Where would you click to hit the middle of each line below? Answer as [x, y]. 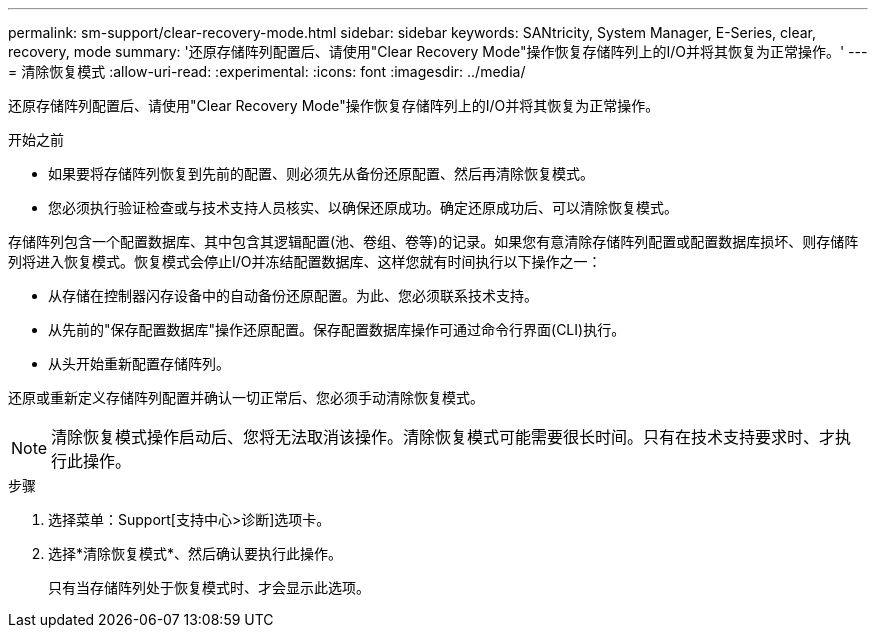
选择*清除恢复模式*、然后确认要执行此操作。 [195, 553]
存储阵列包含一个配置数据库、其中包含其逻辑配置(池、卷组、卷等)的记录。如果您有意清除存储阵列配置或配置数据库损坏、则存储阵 [433, 241]
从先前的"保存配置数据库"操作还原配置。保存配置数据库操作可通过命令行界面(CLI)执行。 [337, 329]
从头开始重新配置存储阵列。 [139, 363]
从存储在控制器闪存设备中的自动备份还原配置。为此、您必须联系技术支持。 [293, 295]
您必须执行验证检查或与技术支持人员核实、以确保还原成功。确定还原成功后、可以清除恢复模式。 [363, 207]
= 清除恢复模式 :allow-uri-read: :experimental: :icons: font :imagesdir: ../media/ [267, 71]
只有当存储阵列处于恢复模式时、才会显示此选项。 [209, 587]
